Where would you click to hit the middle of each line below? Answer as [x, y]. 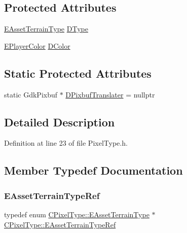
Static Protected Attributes [78, 73]
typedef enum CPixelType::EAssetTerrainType [77, 214]
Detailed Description [60, 122]
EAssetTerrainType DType [46, 29]
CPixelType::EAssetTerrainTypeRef [60, 224]
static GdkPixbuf [31, 94]
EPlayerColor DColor [37, 45]
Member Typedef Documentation [93, 170]
